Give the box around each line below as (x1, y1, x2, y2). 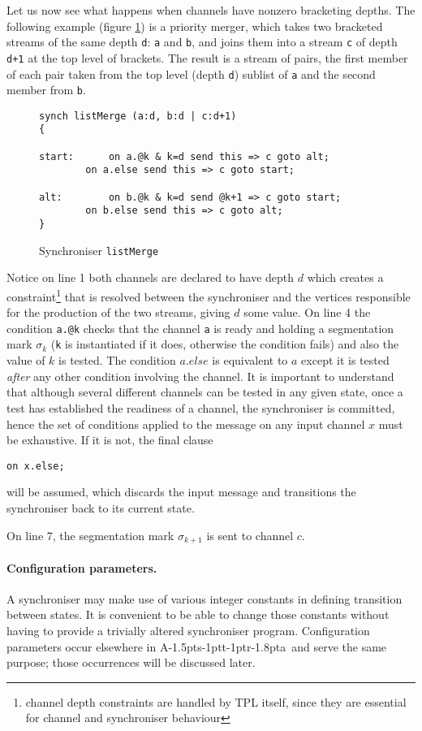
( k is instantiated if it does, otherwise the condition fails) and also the (50, 335, 399, 353)
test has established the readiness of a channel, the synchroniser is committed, (6, 399, 395, 416)
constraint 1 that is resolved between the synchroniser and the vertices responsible (6, 285, 411, 305)
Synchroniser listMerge (39, 241, 159, 258)
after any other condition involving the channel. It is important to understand (6, 367, 394, 384)
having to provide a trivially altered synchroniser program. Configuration (6, 621, 370, 638)
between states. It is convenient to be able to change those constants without (6, 606, 390, 623)
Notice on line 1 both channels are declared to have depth (6, 269, 295, 286)
